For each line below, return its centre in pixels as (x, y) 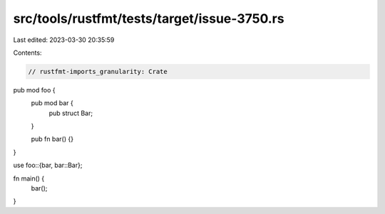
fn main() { (29, 178)
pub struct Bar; (71, 113)
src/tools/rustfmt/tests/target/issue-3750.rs (149, 18)
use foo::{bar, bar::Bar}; (48, 165)
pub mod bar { (52, 103)
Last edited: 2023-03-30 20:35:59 (64, 40)
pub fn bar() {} (52, 139)
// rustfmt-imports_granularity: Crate (98, 71)
